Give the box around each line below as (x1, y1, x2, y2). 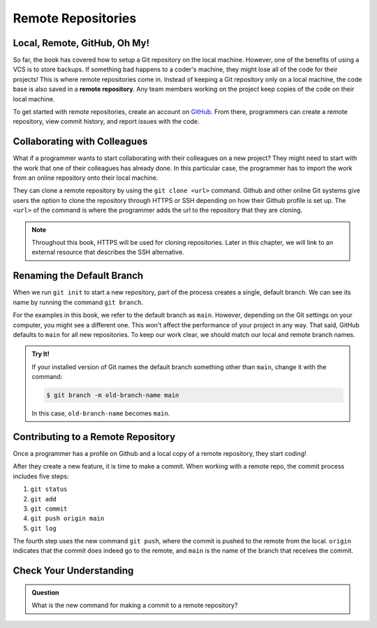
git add (30, 495, 57, 503)
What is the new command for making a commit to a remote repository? (31, 601, 238, 610)
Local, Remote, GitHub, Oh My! (13, 37, 150, 49)
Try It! (31, 350, 50, 358)
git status (30, 485, 68, 493)
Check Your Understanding (13, 565, 134, 577)
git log (30, 524, 57, 532)
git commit (30, 504, 68, 513)
